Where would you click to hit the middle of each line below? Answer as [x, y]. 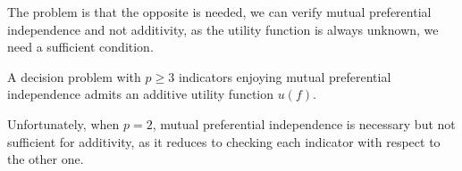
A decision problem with [74, 76]
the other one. [46, 159]
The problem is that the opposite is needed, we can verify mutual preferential [219, 12]
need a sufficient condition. [80, 47]
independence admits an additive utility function [141, 94]
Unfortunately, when [63, 123]
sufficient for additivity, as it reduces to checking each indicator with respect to [224, 141]
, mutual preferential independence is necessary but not [304, 123]
